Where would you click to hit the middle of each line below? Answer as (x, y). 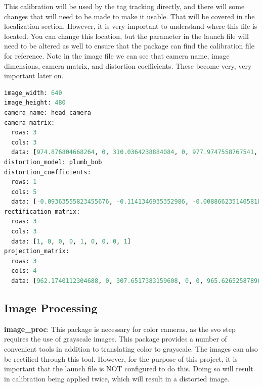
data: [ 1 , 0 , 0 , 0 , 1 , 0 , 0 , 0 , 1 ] (71, 241)
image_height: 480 (35, 103)
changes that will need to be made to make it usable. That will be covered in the (129, 16)
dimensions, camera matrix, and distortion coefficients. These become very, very (128, 65)
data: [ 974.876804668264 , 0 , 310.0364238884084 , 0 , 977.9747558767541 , (135, 152)
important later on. (34, 76)
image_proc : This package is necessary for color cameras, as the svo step (120, 329)
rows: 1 (24, 182)
